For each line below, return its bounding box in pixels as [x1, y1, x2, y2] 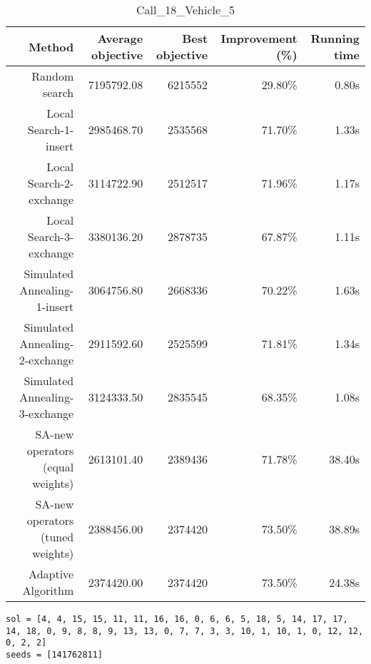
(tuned [40, 528, 74, 545]
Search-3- [27, 228, 74, 245]
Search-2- [27, 175, 74, 191]
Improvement [220, 30, 298, 46]
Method [29, 38, 74, 55]
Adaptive [29, 566, 74, 582]
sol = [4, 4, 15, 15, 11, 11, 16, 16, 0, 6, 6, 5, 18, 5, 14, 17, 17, [6, 614, 348, 624]
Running [310, 30, 360, 46]
